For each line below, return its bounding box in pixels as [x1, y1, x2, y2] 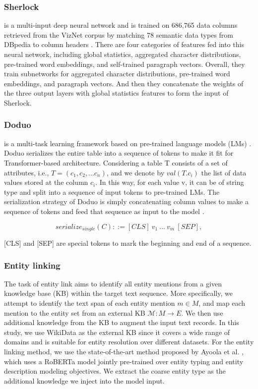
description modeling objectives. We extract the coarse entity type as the [4, 366, 226, 376]
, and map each [198, 297, 245, 308]
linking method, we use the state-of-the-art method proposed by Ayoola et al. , [4, 346, 244, 356]
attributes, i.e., [4, 167, 49, 177]
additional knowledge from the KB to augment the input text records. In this [4, 317, 239, 328]
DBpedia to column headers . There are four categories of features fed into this [4, 39, 244, 50]
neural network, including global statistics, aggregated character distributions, [4, 49, 241, 59]
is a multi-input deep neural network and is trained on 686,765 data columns [4, 20, 238, 30]
